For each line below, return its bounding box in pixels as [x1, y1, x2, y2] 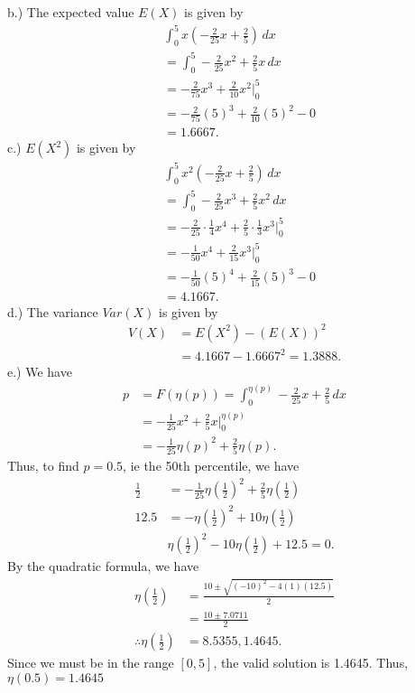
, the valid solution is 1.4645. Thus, [213, 653, 409, 672]
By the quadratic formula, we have [7, 557, 199, 576]
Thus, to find [7, 456, 79, 475]
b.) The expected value [7, 3, 134, 21]
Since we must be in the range [7, 653, 174, 672]
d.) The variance [7, 302, 98, 321]
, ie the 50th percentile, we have [123, 456, 300, 475]
